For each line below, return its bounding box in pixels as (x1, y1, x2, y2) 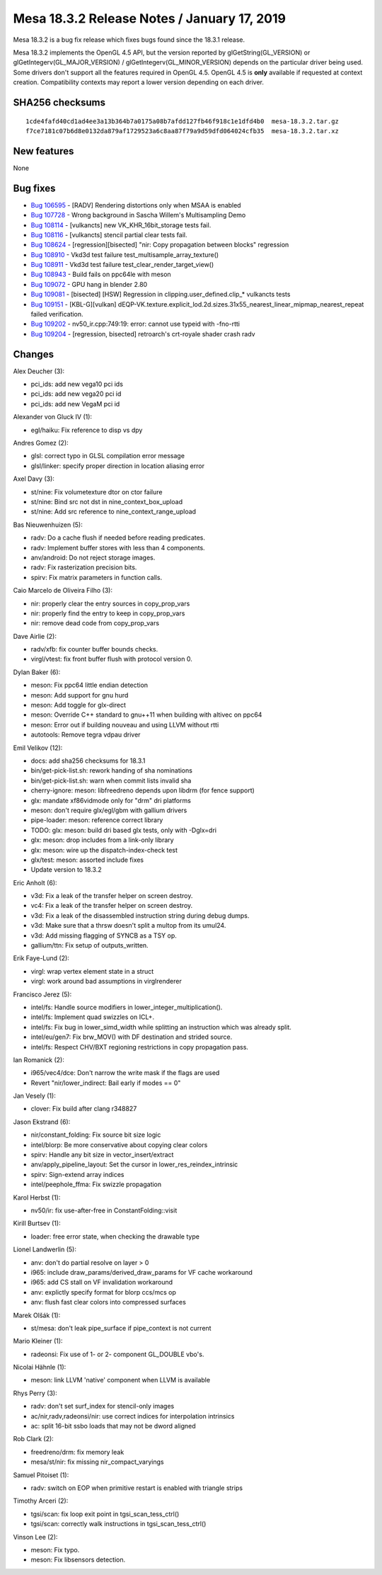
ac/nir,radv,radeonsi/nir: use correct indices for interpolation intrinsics (30, 1411, 235, 1420)
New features (13, 145, 74, 157)
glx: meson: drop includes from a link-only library (30, 836, 174, 844)
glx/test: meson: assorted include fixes (30, 855, 144, 864)
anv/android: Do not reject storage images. (30, 553, 156, 562)
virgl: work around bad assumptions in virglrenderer (30, 977, 182, 986)
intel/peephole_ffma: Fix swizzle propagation (30, 1180, 162, 1189)
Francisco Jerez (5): (13, 990, 72, 999)
